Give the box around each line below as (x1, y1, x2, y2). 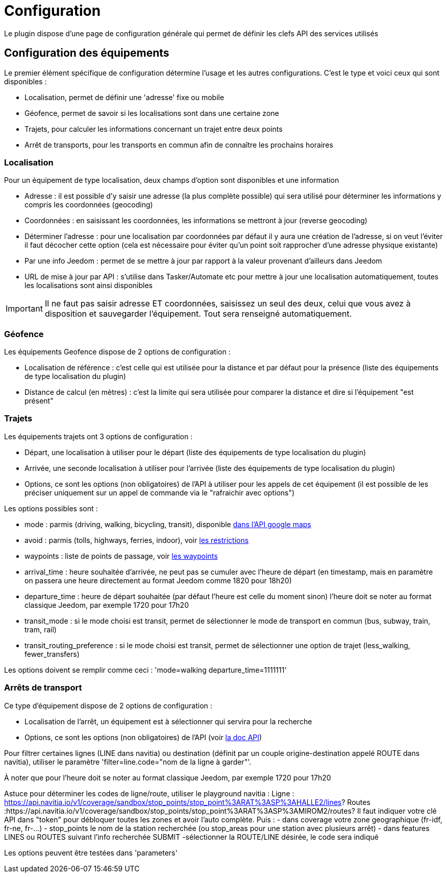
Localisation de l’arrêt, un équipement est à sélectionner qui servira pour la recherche (24, 717, 312, 726)
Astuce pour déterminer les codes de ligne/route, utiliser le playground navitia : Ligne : (4, 789, 294, 798)
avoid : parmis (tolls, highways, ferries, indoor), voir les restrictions (24, 535, 249, 544)
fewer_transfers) (24, 649, 80, 658)
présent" (24, 396, 54, 406)
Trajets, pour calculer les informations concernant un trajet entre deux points (24, 124, 283, 133)
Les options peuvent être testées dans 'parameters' (4, 848, 178, 857)
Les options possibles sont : (4, 504, 98, 513)
